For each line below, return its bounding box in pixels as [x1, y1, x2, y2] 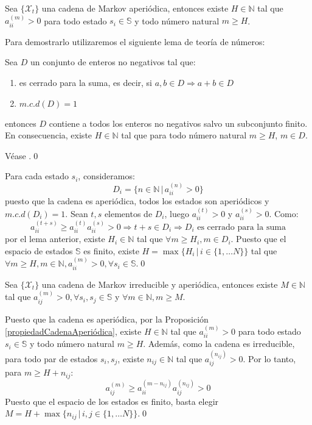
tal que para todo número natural [121, 129, 247, 141]
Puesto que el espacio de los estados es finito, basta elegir [5, 395, 219, 407]
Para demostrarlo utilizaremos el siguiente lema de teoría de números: [5, 35, 265, 48]
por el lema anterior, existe [5, 232, 105, 245]
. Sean [65, 207, 88, 220]
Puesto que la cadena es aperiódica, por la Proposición [5, 312, 209, 325]
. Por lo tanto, [243, 352, 296, 365]
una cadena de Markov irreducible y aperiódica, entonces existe [41, 277, 278, 290]
